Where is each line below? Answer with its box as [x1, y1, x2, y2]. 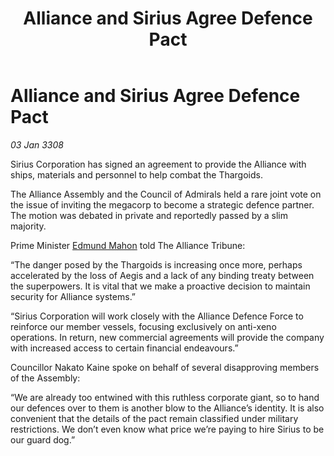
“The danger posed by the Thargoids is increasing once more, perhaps [10, 258, 303, 271]
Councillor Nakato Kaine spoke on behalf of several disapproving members [10, 361, 320, 373]
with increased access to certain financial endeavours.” [10, 342, 239, 354]
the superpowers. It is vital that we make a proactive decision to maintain [10, 280, 311, 292]
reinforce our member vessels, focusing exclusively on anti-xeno [10, 320, 277, 332]
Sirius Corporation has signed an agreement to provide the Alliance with [10, 158, 307, 170]
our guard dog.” [10, 433, 76, 446]
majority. [10, 220, 47, 232]
